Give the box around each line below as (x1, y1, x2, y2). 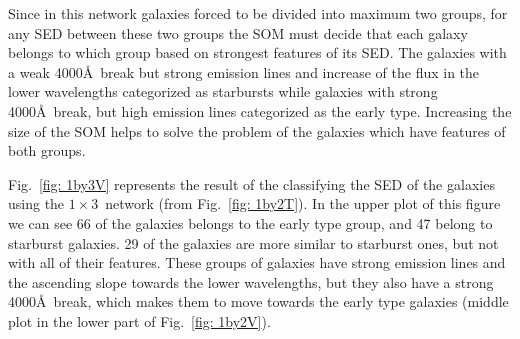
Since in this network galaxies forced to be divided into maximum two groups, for (8, 3, 508, 23)
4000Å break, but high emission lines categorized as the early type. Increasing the (8, 100, 512, 121)
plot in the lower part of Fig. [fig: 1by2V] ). (8, 310, 271, 331)
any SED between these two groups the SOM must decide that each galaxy (8, 22, 468, 43)
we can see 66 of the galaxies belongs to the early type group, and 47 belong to (8, 212, 493, 233)
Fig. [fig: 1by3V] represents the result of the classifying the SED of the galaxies (8, 173, 495, 194)
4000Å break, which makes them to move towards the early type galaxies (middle (8, 291, 509, 312)
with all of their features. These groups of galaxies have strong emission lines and (8, 252, 506, 273)
